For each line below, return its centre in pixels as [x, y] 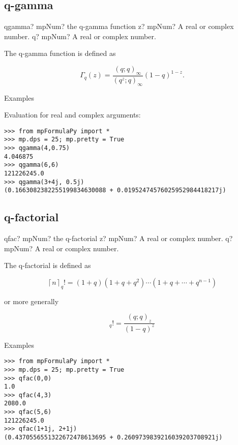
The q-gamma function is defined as [60, 53]
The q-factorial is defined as [48, 265]
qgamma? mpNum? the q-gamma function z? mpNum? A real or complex [119, 26]
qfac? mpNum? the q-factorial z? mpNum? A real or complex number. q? [118, 238]
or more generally [32, 301]
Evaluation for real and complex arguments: [72, 115]
